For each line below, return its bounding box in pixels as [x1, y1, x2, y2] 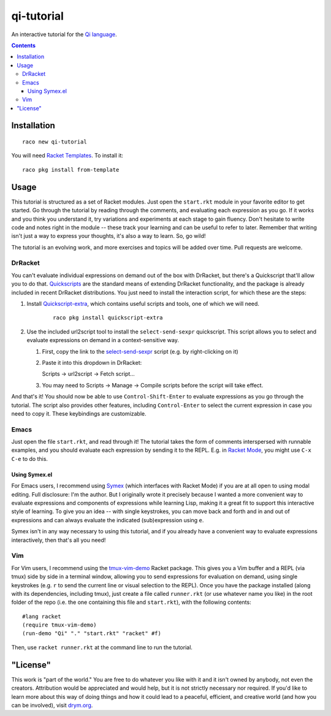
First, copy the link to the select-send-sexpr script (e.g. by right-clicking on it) [42, 348, 238, 355]
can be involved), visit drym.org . [11, 701, 93, 709]
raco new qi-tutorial [22, 139, 87, 145]
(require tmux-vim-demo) [22, 622, 97, 628]
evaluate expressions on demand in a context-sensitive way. [26, 337, 179, 344]
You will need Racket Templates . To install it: [11, 152, 124, 159]
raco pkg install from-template [22, 166, 120, 173]
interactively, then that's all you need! [11, 536, 106, 544]
